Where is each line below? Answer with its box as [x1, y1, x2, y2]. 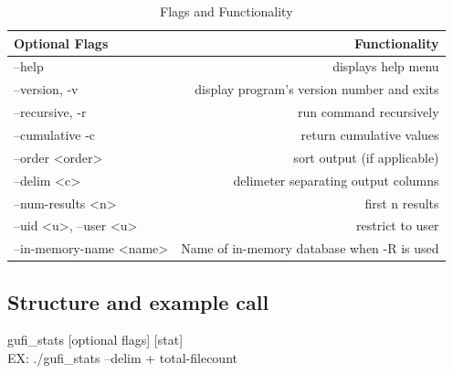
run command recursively [297, 102, 439, 122]
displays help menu [332, 57, 439, 76]
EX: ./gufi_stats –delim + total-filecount [7, 348, 237, 368]
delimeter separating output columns [233, 170, 439, 189]
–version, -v [14, 80, 79, 99]
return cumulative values [300, 124, 439, 144]
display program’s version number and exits [195, 80, 439, 99]
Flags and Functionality [160, 2, 293, 20]
